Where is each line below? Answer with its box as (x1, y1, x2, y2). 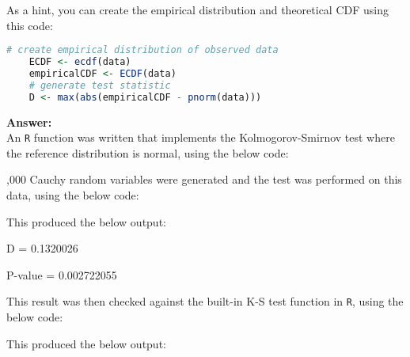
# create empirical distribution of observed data (6, 44, 279, 56)
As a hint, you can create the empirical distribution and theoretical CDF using (6, 2, 389, 17)
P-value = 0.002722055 (6, 266, 117, 283)
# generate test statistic (28, 79, 171, 91)
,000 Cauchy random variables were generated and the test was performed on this (6, 171, 402, 188)
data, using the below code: (6, 187, 139, 203)
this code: (6, 17, 53, 33)
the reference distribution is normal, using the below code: (6, 144, 289, 161)
